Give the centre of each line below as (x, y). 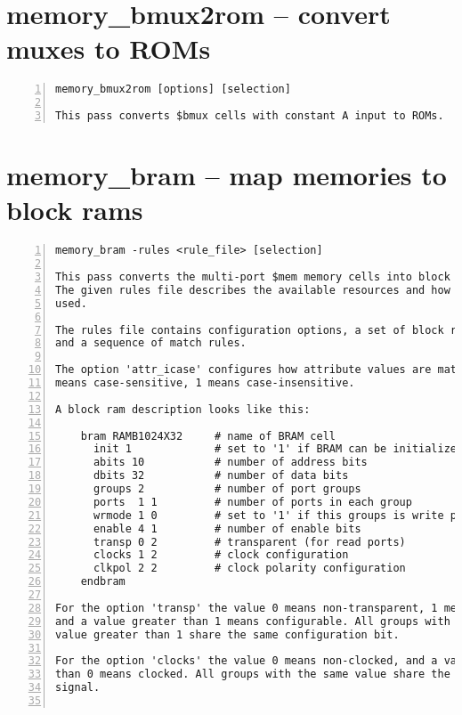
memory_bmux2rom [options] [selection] (173, 89)
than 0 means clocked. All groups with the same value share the (253, 674)
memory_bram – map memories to (227, 175)
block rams (75, 210)
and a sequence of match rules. (151, 343)
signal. (78, 688)
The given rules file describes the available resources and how (253, 290)
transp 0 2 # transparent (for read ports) (249, 542)
